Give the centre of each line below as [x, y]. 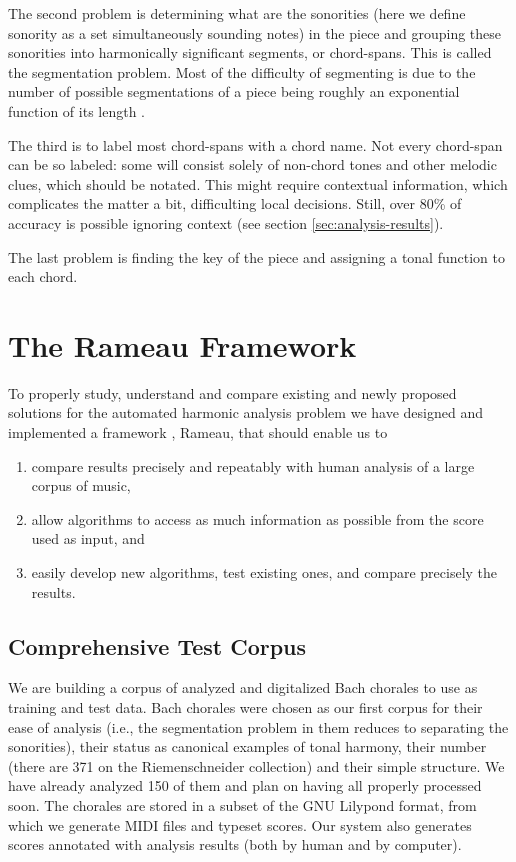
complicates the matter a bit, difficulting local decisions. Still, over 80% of [235, 203]
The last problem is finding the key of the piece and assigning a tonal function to [256, 256]
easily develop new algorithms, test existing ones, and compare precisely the [264, 572]
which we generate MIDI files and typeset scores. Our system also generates [240, 824]
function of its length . [77, 110]
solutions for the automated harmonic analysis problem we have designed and [245, 412]
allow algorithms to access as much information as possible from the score [257, 518]
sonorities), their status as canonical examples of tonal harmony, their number [247, 746]
